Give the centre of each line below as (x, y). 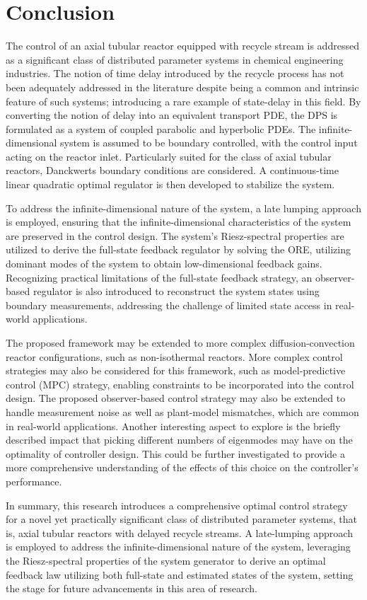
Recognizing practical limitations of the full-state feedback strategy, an (159, 277)
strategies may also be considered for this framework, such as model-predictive (176, 370)
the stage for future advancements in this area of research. (132, 588)
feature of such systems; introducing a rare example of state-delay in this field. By (183, 101)
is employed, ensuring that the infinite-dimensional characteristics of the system (179, 222)
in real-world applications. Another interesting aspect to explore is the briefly (173, 426)
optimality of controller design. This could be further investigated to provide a (175, 453)
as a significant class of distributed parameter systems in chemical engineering (175, 59)
